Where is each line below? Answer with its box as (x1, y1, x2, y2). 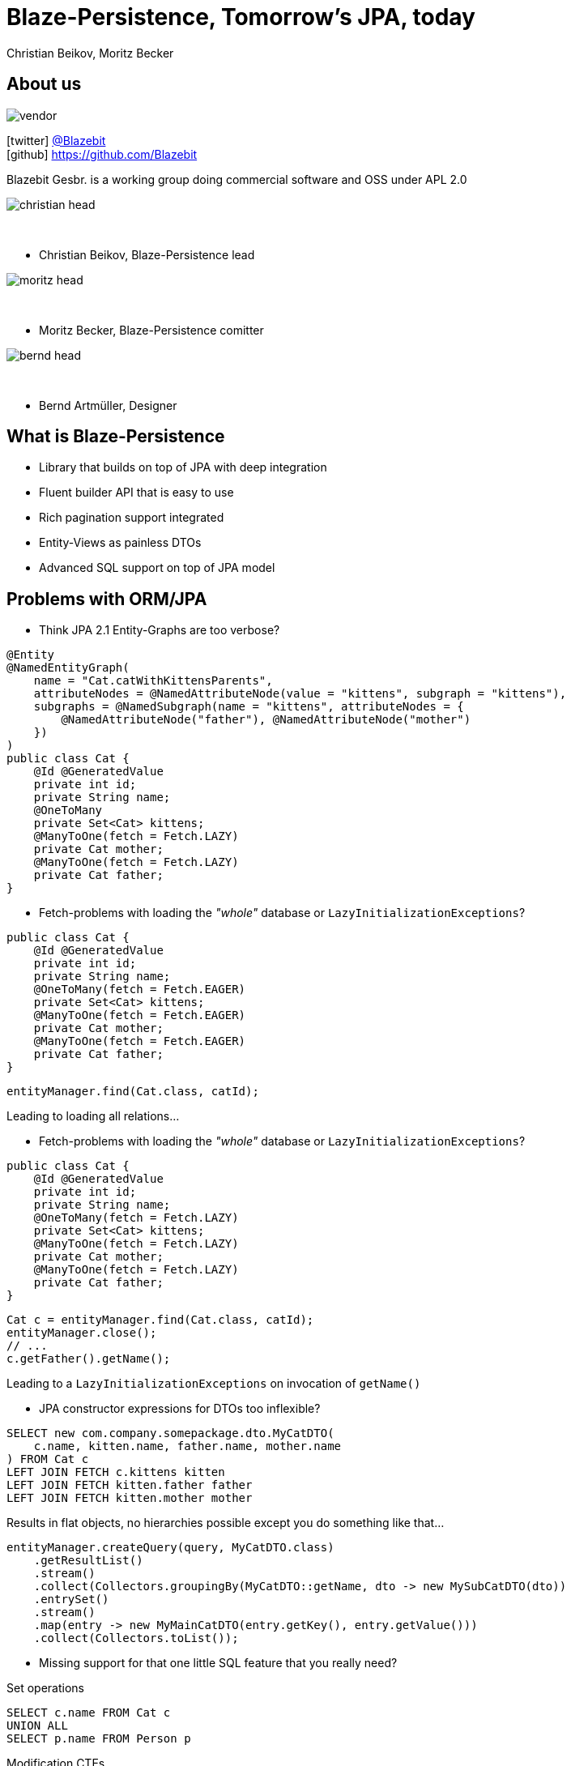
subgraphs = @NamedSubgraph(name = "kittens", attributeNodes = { (33, 700, 464, 714)
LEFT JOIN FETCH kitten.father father (6, 1478, 253, 1492)
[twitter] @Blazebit (6, 133, 106, 147)
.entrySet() (33, 1593, 109, 1606)
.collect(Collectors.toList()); (33, 1632, 239, 1645)
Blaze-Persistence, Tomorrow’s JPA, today (6, 3, 475, 31)
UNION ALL (6, 1719, 68, 1733)
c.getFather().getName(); (6, 1352, 171, 1366)
